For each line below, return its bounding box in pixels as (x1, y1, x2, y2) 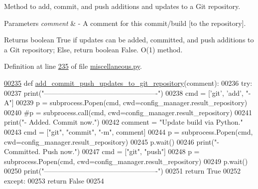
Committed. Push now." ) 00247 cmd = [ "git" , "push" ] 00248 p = (4, 146, 200, 157)
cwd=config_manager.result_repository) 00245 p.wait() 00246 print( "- (4, 136, 219, 147)
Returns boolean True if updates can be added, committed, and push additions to (4, 34, 254, 45)
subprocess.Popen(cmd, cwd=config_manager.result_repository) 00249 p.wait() (4, 156, 248, 166)
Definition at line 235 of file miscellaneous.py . (4, 61, 142, 71)
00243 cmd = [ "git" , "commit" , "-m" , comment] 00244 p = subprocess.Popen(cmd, (4, 126, 253, 137)
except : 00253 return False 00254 (4, 175, 104, 186)
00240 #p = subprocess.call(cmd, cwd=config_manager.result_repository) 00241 (4, 107, 252, 117)
